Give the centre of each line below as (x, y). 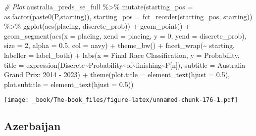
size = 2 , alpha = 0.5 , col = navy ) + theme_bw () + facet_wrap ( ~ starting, (119, 45)
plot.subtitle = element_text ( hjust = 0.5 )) (69, 84)
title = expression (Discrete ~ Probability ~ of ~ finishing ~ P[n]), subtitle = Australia (125, 65)
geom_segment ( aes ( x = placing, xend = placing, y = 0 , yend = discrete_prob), (125, 35)
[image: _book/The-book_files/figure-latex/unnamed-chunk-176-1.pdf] (121, 100)
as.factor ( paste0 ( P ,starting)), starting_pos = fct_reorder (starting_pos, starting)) (128, 16)
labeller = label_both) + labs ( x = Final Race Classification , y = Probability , (122, 55)
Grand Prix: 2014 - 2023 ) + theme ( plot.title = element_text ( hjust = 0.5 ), (117, 74)
